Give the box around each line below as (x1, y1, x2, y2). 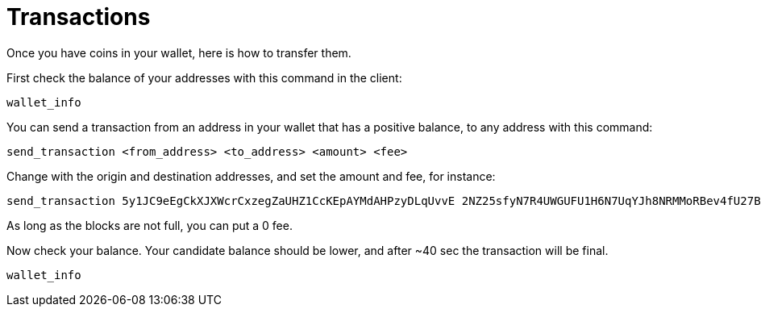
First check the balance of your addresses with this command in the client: (6, 70, 402, 85)
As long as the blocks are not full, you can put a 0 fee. (6, 218, 293, 232)
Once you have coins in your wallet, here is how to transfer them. (6, 45, 351, 60)
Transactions (6, 3, 151, 31)
